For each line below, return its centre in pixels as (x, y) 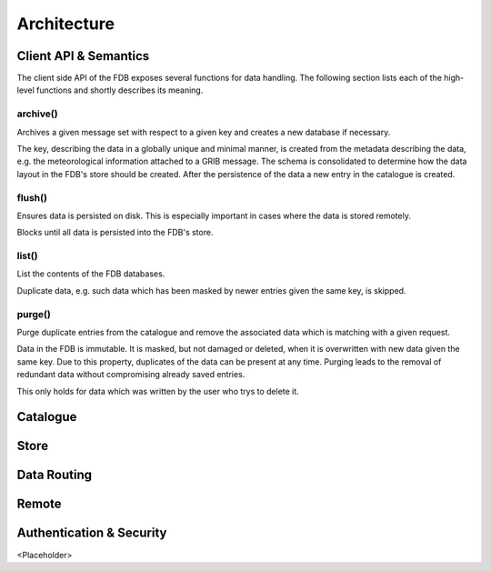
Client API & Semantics (83, 56)
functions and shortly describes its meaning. (120, 90)
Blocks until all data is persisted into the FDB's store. (115, 233)
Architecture (66, 24)
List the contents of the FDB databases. (91, 274)
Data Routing (55, 475)
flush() (32, 197)
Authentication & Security (92, 533)
